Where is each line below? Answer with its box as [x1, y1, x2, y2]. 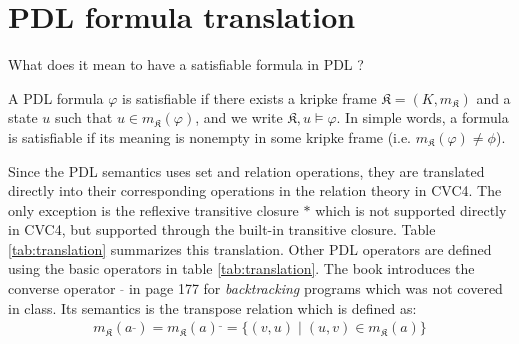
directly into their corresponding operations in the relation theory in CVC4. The [8, 180, 502, 201]
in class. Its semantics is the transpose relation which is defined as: [8, 297, 417, 318]
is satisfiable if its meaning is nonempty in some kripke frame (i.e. [8, 126, 412, 147]
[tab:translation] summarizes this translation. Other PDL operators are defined [8, 238, 492, 259]
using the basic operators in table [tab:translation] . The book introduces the [8, 258, 475, 279]
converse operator [8, 278, 116, 299]
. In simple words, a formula [336, 107, 509, 128]
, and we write [195, 107, 283, 128]
